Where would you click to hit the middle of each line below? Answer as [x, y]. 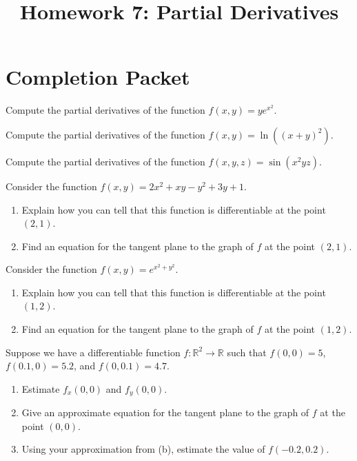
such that [247, 352]
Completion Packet [98, 77]
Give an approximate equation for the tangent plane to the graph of [165, 412]
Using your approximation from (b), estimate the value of [143, 449]
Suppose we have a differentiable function [93, 352]
